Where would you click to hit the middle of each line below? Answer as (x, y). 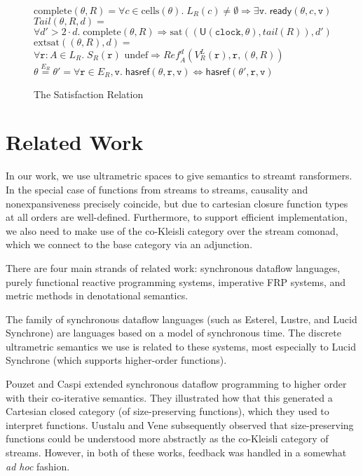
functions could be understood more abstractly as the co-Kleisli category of (167, 438)
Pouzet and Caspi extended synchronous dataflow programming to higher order (176, 384)
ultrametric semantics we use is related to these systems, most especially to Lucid (181, 346)
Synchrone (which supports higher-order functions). (116, 360)
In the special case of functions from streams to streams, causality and (157, 189)
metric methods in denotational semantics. (97, 295)
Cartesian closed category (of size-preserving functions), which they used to (167, 411)
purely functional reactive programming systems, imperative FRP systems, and (176, 281)
